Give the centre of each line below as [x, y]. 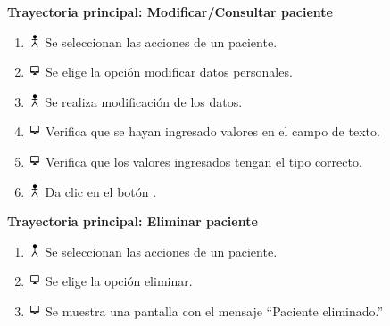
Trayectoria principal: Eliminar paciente [133, 221]
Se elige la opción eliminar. [119, 281]
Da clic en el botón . [101, 191]
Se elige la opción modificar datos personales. [169, 72]
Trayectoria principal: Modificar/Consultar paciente [170, 12]
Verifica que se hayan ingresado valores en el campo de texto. [213, 131]
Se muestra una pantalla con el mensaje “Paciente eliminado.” [215, 310]
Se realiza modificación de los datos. [144, 101]
